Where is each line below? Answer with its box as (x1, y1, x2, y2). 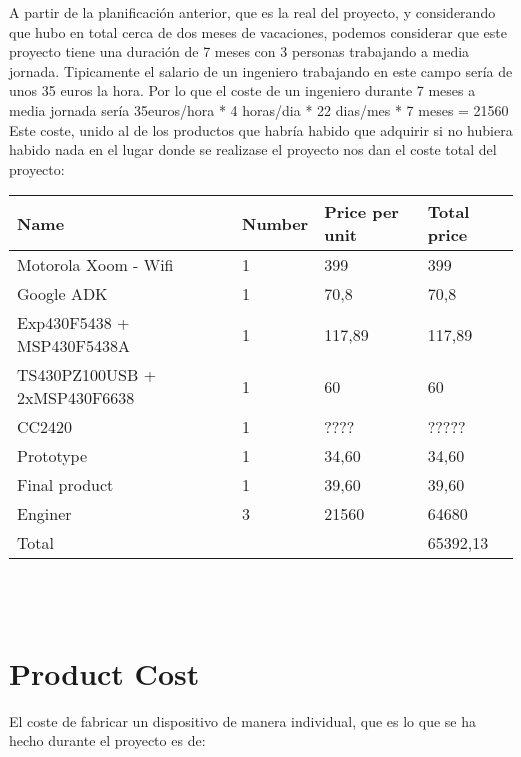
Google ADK (17, 282, 108, 306)
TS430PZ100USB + (17, 363, 157, 387)
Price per (324, 200, 399, 224)
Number (241, 211, 309, 235)
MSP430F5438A (17, 334, 130, 358)
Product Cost (9, 652, 200, 693)
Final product (17, 473, 114, 497)
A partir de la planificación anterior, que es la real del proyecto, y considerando (9, 2, 496, 22)
